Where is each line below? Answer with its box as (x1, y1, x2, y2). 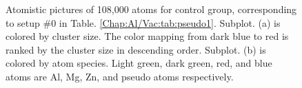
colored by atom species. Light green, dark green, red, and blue (6, 56, 272, 70)
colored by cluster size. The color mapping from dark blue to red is (6, 29, 289, 43)
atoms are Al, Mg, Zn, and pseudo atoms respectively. (6, 69, 234, 83)
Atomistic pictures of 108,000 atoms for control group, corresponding (6, 2, 297, 16)
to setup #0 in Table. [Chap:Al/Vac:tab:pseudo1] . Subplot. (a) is (6, 15, 281, 30)
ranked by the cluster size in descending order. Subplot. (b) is (6, 42, 266, 56)
